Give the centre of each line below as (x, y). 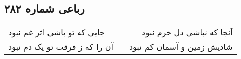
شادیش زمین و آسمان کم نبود (181, 47)
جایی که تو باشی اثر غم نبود (56, 32)
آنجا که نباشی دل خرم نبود (187, 32)
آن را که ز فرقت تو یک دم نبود (61, 47)
